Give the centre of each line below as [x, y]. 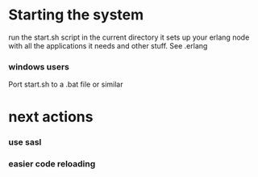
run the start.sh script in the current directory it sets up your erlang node [129, 37]
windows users [39, 66]
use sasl [25, 142]
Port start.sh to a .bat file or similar [66, 84]
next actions [51, 117]
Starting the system [76, 15]
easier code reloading [52, 164]
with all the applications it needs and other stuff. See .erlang [108, 45]
